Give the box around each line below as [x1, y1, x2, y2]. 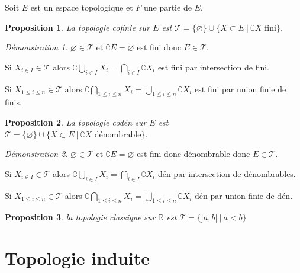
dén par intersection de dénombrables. [157, 167, 296, 179]
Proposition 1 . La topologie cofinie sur [5, 21, 150, 33]
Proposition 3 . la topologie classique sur [5, 211, 156, 223]
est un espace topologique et [30, 1, 133, 13]
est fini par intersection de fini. [157, 60, 270, 73]
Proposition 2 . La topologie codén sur [5, 115, 147, 128]
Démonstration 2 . [5, 147, 68, 160]
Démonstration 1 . [5, 41, 68, 53]
